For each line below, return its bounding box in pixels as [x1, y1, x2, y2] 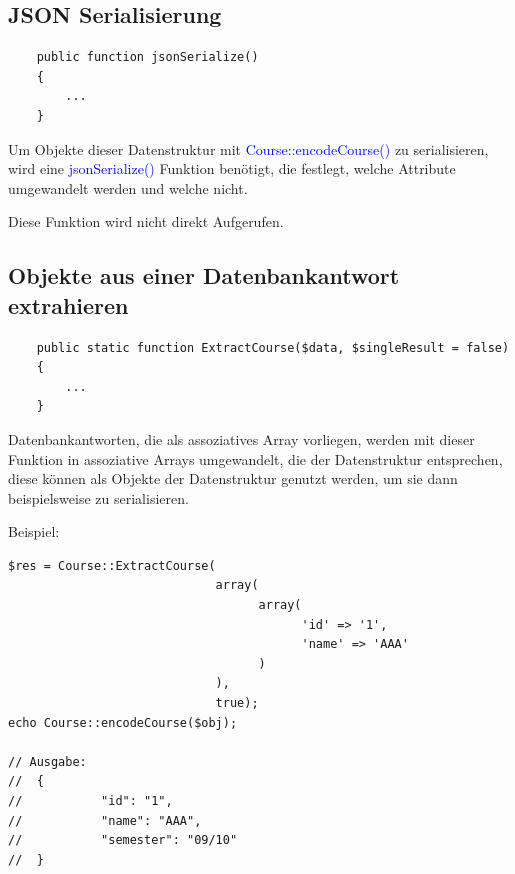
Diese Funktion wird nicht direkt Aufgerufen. [8, 211, 284, 232]
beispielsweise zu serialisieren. [8, 487, 189, 508]
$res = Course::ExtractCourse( [8, 558, 216, 573]
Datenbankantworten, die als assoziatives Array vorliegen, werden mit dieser [8, 428, 475, 449]
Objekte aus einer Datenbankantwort [8, 260, 400, 291]
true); [215, 696, 259, 711]
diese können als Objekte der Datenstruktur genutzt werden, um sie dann [8, 468, 458, 489]
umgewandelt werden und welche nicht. [8, 177, 248, 198]
